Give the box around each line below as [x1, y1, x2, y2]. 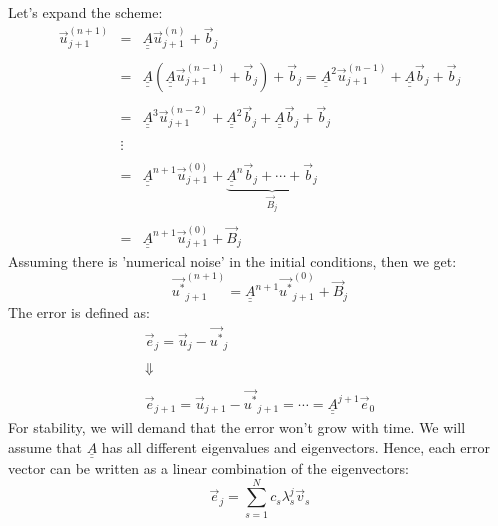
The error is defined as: [8, 301, 150, 322]
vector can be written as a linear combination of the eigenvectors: [8, 457, 409, 478]
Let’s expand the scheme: [8, 2, 163, 22]
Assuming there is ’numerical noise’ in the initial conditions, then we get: [8, 250, 457, 271]
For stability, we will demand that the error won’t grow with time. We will [8, 416, 466, 437]
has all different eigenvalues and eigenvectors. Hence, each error [101, 436, 490, 457]
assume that [8, 436, 83, 457]
